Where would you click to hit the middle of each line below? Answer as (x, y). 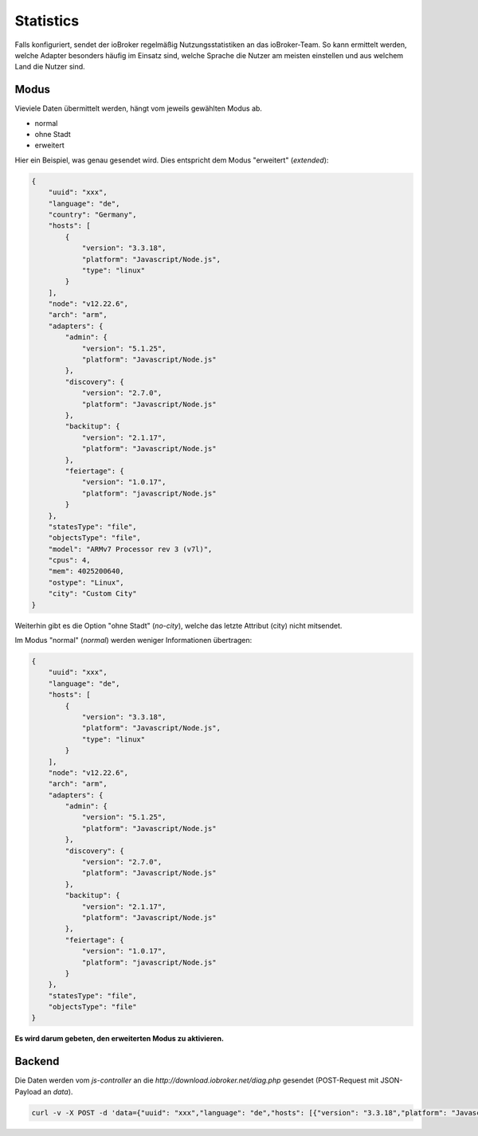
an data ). (58, 1091)
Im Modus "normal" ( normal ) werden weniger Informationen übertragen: (133, 640)
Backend (37, 1062)
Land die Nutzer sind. (50, 67)
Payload (28, 1091)
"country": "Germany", (92, 214)
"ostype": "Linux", (86, 582)
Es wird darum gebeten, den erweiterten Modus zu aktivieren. (119, 1039)
